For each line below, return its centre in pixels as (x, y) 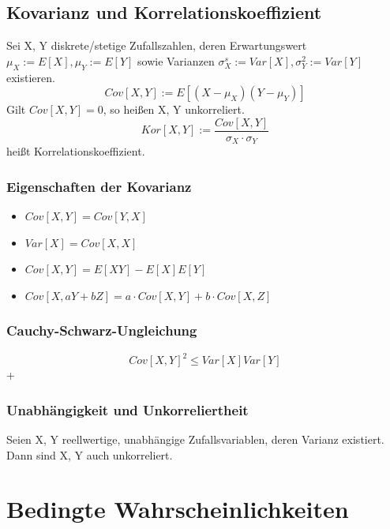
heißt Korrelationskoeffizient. (76, 151)
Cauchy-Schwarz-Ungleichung (102, 330)
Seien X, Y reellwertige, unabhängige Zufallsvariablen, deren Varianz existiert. (195, 439)
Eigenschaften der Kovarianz (99, 186)
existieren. (31, 77)
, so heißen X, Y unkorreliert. (174, 109)
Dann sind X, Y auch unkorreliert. (90, 454)
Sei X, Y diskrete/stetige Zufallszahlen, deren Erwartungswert (157, 45)
